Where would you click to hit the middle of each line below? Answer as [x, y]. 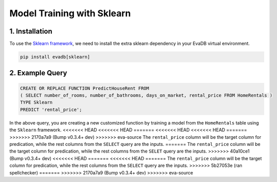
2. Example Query [38, 73]
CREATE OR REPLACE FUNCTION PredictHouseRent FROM [85, 88]
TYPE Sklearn [36, 102]
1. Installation [31, 31]
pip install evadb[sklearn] [55, 57]
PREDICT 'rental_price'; [51, 110]
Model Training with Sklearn [70, 13]
